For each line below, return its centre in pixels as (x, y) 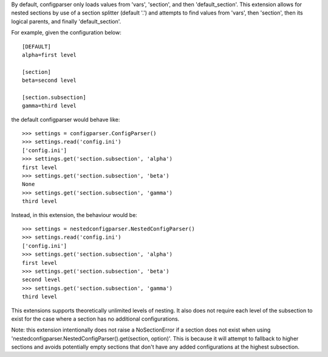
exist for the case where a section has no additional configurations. (95, 319)
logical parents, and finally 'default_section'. (66, 21)
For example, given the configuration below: (66, 33)
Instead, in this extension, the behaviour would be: (74, 215)
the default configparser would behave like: (66, 119)
